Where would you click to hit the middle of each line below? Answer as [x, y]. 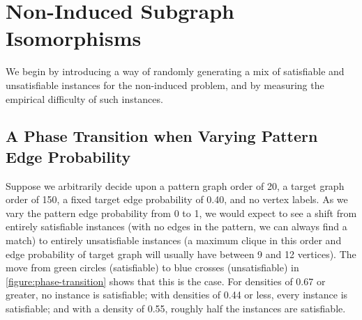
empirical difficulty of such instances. [84, 98]
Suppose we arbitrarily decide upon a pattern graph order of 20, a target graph [175, 185]
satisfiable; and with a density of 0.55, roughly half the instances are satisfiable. [176, 309]
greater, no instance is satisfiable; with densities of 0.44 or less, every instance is [177, 295]
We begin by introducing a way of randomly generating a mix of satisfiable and [175, 71]
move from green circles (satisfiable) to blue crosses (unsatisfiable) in [152, 267]
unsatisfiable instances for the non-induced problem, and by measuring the [165, 85]
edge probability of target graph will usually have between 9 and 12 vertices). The [181, 254]
